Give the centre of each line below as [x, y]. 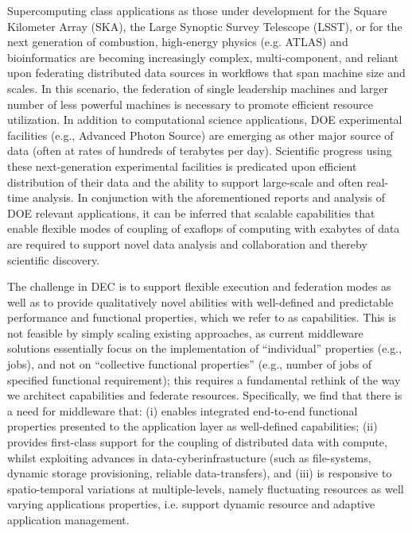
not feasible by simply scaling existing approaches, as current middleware [185, 332]
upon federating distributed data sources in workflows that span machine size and [206, 73]
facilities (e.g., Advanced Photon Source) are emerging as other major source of [200, 135]
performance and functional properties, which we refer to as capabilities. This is [202, 317]
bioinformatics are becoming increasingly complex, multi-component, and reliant [203, 57]
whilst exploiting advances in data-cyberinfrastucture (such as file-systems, [189, 457]
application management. [68, 519]
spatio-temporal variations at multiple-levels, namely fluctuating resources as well [206, 488]
